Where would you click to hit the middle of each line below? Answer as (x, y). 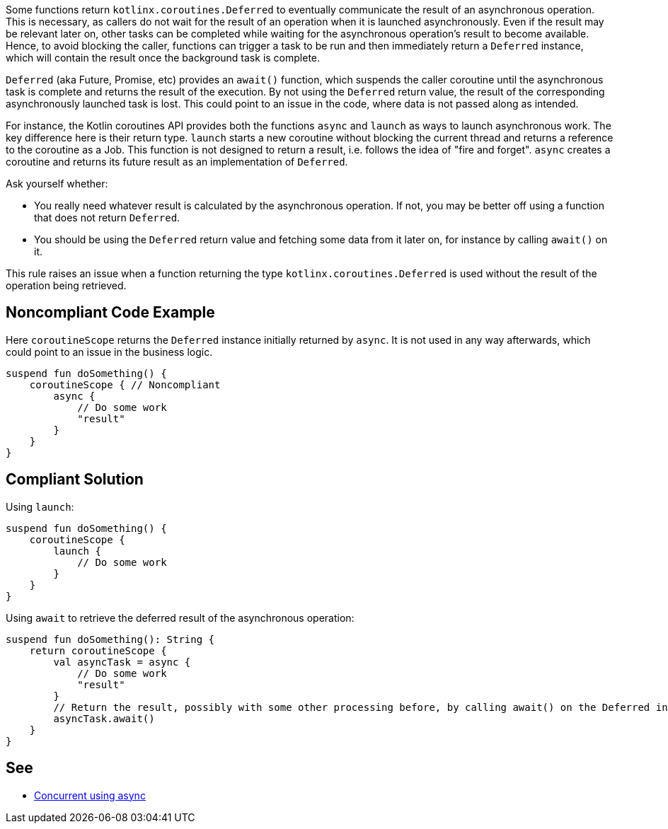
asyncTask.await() (104, 718)
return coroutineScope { (98, 650)
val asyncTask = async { (122, 662)
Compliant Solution (75, 480)
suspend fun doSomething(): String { (110, 639)
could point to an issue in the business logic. (109, 352)
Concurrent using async (90, 795)
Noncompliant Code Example (110, 313)
